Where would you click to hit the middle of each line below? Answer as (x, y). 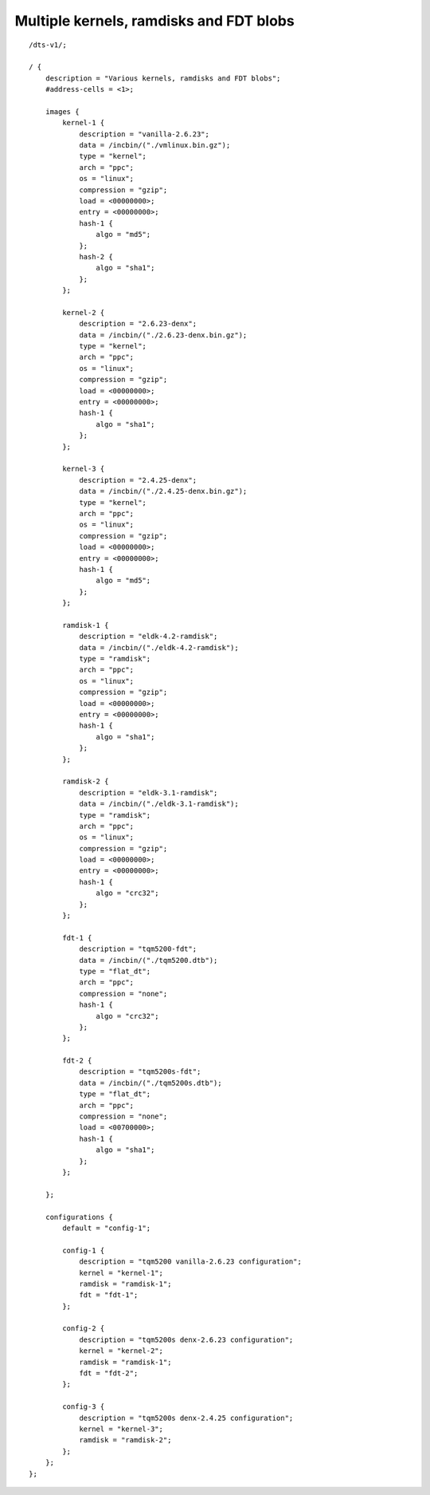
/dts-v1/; (48, 45)
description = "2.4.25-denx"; (138, 480)
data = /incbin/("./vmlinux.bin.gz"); (155, 145)
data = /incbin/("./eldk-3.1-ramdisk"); (159, 804)
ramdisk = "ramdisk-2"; (125, 1440)
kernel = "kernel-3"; (121, 1429)
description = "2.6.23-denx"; (138, 324)
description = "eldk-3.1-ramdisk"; (149, 793)
